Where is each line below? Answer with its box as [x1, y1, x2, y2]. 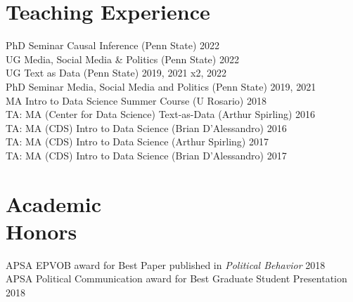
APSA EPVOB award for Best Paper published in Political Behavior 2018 [6, 257, 326, 272]
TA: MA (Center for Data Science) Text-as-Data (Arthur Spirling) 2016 [6, 107, 316, 122]
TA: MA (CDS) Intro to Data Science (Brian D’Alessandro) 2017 [6, 147, 287, 162]
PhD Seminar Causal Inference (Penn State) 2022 [6, 38, 220, 53]
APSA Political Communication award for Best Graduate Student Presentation [6, 271, 347, 286]
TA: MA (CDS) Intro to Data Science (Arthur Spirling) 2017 [6, 134, 269, 149]
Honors [6, 216, 77, 245]
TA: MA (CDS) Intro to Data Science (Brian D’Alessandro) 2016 [6, 120, 287, 135]
